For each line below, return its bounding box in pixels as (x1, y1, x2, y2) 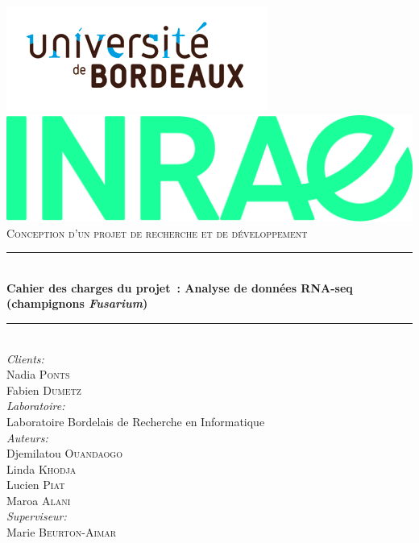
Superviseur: (6, 508, 67, 524)
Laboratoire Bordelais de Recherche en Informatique (6, 412, 265, 429)
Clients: (6, 350, 44, 367)
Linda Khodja (6, 460, 77, 477)
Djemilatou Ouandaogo (6, 445, 122, 462)
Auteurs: (6, 429, 48, 446)
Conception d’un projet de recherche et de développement (6, 224, 308, 241)
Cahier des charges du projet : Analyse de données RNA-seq (6, 279, 353, 296)
